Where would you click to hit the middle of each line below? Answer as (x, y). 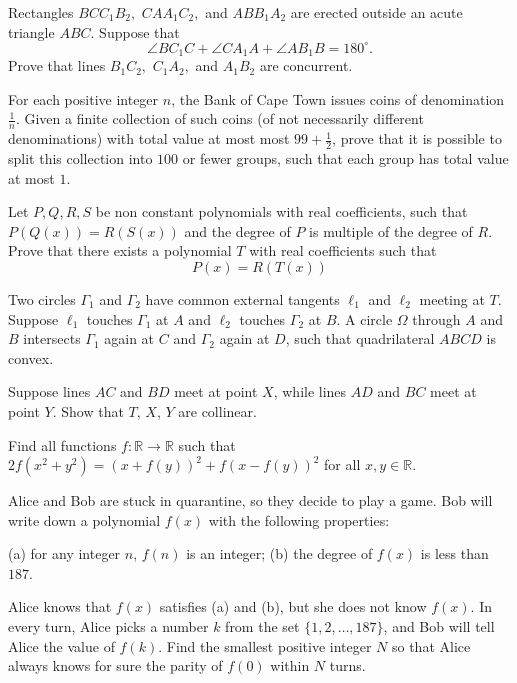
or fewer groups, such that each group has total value (345, 157)
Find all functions (62, 444)
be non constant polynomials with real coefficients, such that (281, 211)
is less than (454, 553)
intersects (52, 338)
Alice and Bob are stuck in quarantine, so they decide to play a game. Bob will (250, 500)
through (436, 318)
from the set (262, 626)
